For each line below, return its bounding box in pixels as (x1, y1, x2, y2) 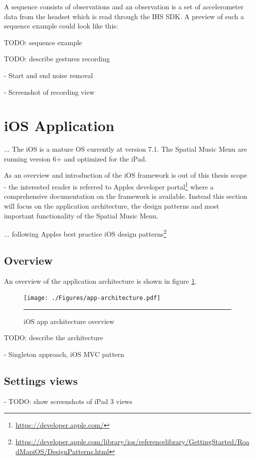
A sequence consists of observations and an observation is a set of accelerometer (4, 1, 244, 11)
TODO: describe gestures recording (4, 54, 110, 64)
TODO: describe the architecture (4, 332, 103, 343)
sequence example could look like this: (4, 21, 118, 31)
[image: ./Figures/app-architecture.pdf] (24, 295, 161, 302)
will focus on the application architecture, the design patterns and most (4, 200, 219, 211)
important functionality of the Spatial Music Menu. (4, 210, 158, 220)
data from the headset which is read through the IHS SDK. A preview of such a (4, 11, 244, 21)
